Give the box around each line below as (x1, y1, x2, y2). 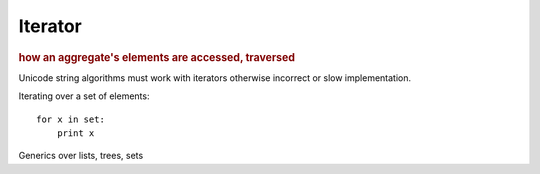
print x (56, 127, 95, 139)
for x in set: (36, 113, 105, 125)
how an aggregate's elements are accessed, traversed (18, 50, 295, 64)
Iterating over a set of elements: (18, 90, 150, 102)
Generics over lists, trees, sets (18, 150, 144, 162)
